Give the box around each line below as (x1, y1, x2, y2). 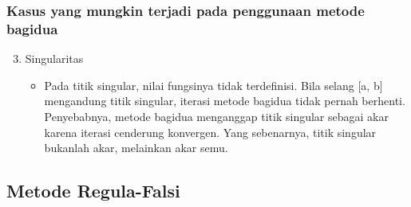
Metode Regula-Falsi (6, 178, 180, 203)
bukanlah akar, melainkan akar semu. (44, 139, 228, 156)
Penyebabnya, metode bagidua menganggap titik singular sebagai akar (44, 107, 389, 124)
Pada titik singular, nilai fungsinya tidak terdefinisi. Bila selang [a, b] (44, 76, 383, 93)
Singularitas (25, 50, 84, 67)
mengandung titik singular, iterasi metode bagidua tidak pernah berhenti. (44, 92, 405, 109)
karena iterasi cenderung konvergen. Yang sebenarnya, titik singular (44, 123, 377, 140)
